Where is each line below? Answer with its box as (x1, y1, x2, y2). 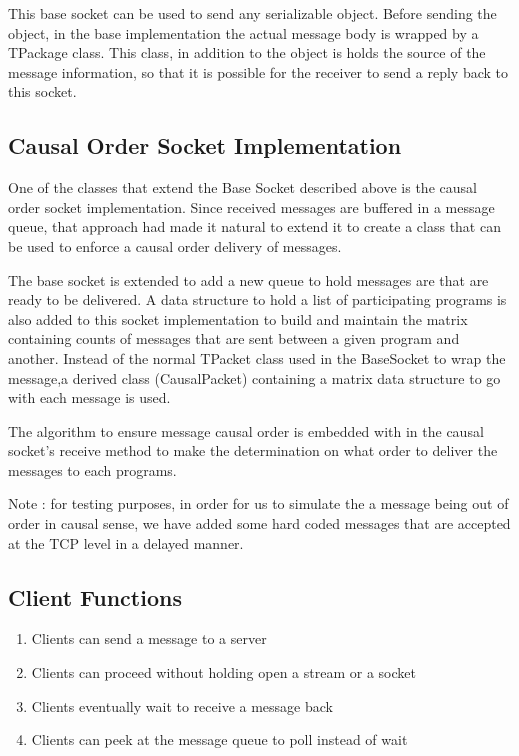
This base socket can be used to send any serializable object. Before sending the (8, 3, 497, 23)
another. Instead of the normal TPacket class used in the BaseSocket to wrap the (8, 347, 506, 368)
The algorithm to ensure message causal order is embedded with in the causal (8, 420, 484, 441)
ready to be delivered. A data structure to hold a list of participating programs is (8, 289, 507, 310)
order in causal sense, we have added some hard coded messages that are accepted (8, 513, 511, 534)
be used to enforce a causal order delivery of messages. (8, 235, 342, 256)
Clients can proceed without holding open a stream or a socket (31, 662, 416, 683)
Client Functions (8, 581, 182, 612)
